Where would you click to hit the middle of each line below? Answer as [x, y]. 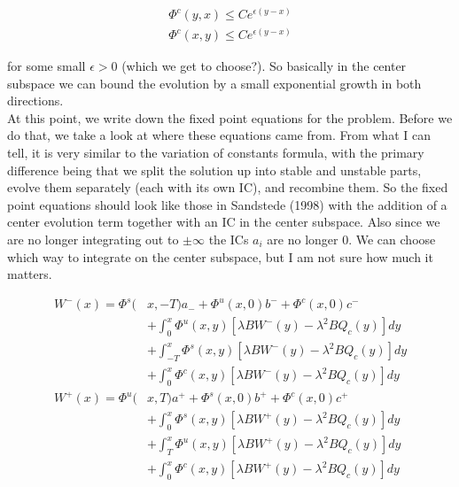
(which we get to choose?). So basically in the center [264, 66]
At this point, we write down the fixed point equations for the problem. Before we [230, 117]
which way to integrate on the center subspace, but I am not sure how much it [220, 256]
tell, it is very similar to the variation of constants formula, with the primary [216, 153]
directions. [35, 100]
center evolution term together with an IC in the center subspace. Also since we [224, 222]
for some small [47, 66]
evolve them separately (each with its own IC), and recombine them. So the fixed [228, 187]
